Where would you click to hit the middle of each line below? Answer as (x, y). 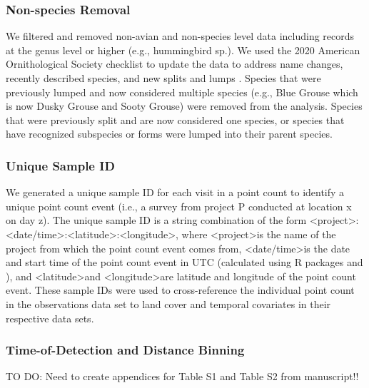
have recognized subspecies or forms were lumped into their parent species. (169, 134)
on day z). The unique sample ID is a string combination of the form (156, 220)
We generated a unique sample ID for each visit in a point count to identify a (175, 192)
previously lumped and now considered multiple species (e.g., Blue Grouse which (182, 92)
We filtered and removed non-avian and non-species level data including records (180, 36)
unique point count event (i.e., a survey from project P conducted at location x (179, 206)
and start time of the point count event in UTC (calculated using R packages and (184, 262)
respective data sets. (50, 318)
